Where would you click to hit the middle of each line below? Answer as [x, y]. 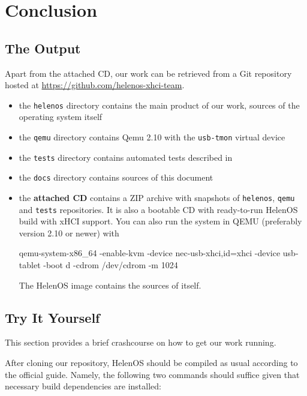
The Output [43, 48]
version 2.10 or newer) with [69, 232]
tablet [30, 265]
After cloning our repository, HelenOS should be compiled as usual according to [151, 363]
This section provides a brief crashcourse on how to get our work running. [141, 342]
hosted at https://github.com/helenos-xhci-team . [95, 85]
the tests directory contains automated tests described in [126, 157]
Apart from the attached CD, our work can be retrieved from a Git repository [148, 73]
